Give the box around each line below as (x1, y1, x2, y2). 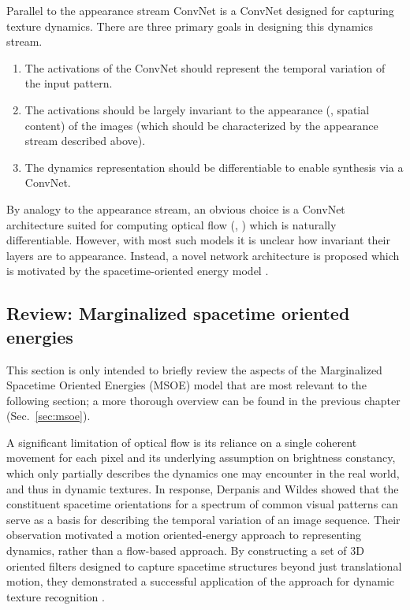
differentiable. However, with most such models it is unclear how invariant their (6, 232, 390, 248)
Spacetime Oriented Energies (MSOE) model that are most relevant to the (6, 377, 367, 393)
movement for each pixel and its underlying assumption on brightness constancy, (6, 449, 396, 466)
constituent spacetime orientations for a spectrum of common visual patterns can (6, 496, 398, 512)
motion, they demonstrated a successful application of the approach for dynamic (6, 573, 394, 590)
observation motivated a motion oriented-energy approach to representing (6, 526, 361, 543)
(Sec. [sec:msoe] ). (6, 407, 91, 424)
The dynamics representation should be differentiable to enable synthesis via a (24, 158, 404, 175)
